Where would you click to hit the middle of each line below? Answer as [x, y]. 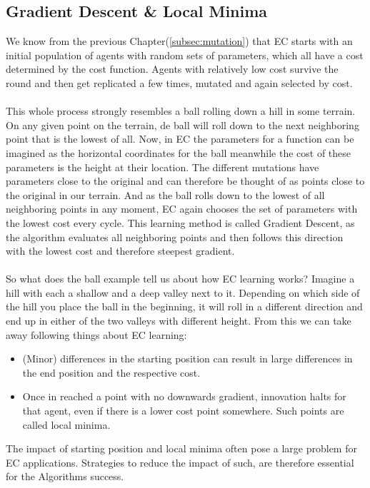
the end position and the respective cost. [111, 372]
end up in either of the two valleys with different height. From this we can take [179, 321]
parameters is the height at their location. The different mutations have [162, 167]
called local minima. [66, 424]
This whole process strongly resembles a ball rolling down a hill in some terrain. [181, 111]
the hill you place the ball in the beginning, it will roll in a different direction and [184, 306]
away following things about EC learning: [96, 334]
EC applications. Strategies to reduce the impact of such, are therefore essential [180, 462]
